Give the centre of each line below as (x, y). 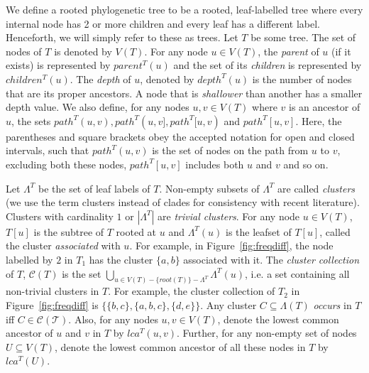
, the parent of (288, 51)
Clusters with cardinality (60, 216)
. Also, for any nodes (113, 319)
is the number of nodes (302, 79)
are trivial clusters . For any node (229, 216)
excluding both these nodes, (66, 164)
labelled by (29, 259)
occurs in (332, 304)
